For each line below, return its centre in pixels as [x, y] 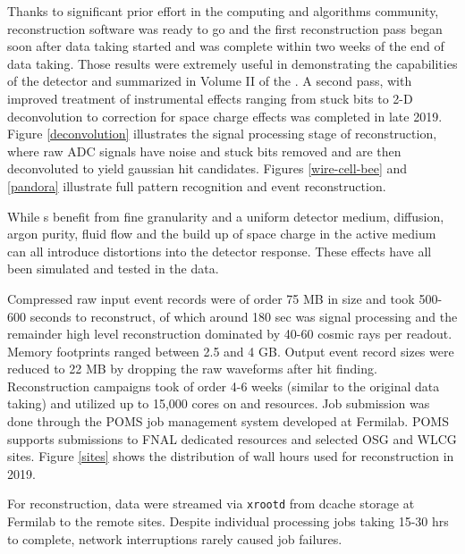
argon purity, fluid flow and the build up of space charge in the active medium [222, 234]
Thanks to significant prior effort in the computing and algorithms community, [223, 11]
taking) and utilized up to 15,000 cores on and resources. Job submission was [219, 403]
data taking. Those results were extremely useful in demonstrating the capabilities [232, 63]
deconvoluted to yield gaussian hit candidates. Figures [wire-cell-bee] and [207, 168]
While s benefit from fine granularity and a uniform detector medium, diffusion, [226, 216]
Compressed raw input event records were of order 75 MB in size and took [211, 298]
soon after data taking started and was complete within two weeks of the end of [226, 46]
